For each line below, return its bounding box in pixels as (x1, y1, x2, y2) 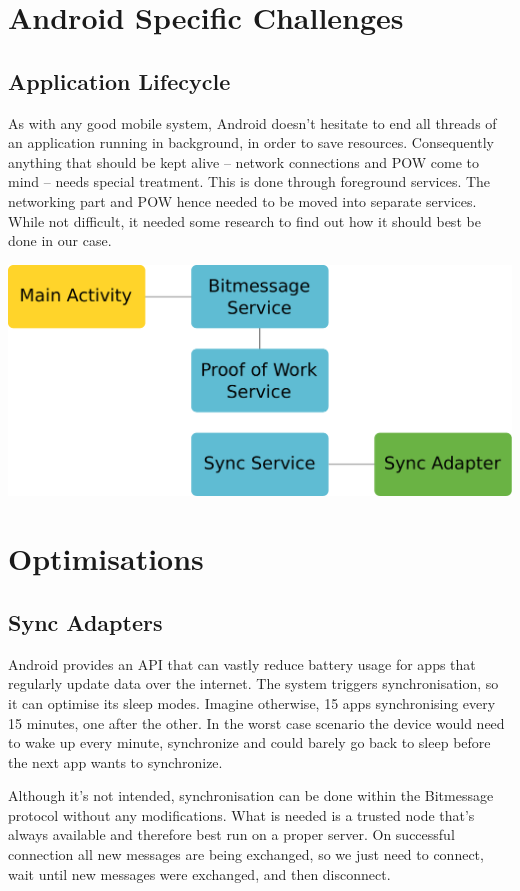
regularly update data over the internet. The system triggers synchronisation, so (8, 673, 499, 694)
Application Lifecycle (8, 65, 231, 96)
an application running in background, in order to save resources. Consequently (8, 132, 494, 153)
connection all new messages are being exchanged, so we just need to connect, (8, 844, 484, 865)
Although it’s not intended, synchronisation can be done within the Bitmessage (8, 785, 494, 806)
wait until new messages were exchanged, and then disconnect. (8, 863, 391, 884)
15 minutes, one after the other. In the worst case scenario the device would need (8, 712, 505, 733)
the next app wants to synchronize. (8, 751, 223, 772)
